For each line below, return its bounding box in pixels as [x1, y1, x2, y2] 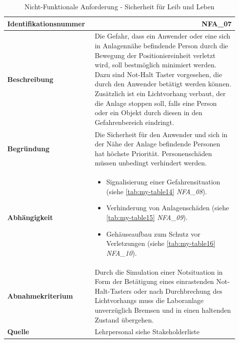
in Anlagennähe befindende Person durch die [95, 40, 228, 51]
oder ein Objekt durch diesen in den [95, 107, 202, 118]
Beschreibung [7, 74, 54, 84]
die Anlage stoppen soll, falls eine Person [95, 98, 217, 108]
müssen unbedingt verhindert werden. [95, 158, 207, 168]
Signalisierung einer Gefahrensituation [106, 177, 220, 187]
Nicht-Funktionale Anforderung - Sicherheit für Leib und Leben [24, 1, 215, 11]
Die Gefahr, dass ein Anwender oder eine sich [95, 31, 231, 41]
